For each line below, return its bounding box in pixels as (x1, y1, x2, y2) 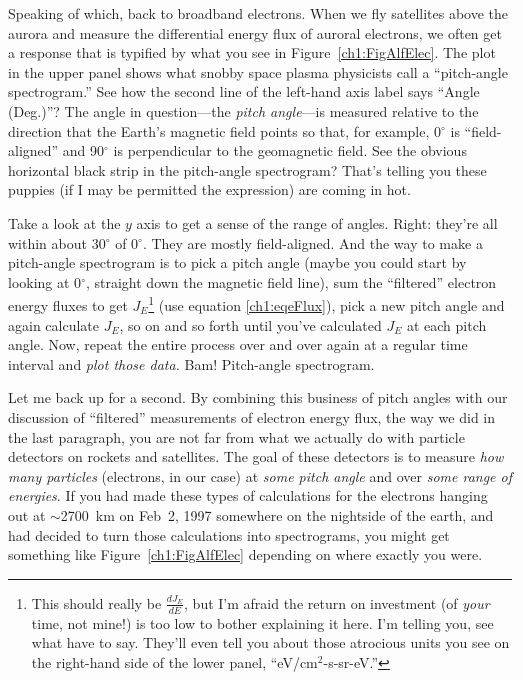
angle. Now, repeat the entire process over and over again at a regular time (8, 334, 468, 355)
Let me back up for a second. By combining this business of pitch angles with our (8, 387, 508, 408)
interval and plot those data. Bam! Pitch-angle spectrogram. (8, 353, 375, 374)
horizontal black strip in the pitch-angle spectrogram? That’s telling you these (8, 159, 487, 180)
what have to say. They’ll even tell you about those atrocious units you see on (31, 632, 510, 653)
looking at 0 (8, 271, 82, 292)
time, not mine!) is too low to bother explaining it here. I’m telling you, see (31, 612, 494, 633)
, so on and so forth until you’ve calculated (119, 314, 382, 335)
